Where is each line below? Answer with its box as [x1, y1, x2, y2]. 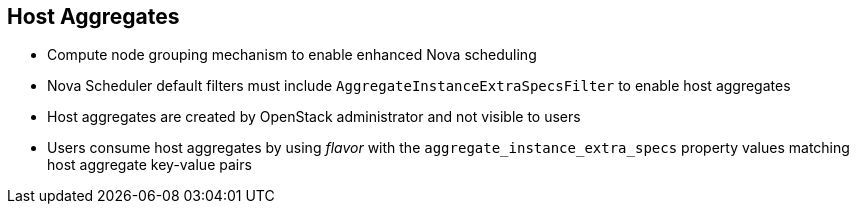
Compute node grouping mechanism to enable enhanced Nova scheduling [47, 46, 537, 64]
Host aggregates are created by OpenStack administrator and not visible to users [47, 108, 581, 126]
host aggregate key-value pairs [47, 156, 252, 174]
